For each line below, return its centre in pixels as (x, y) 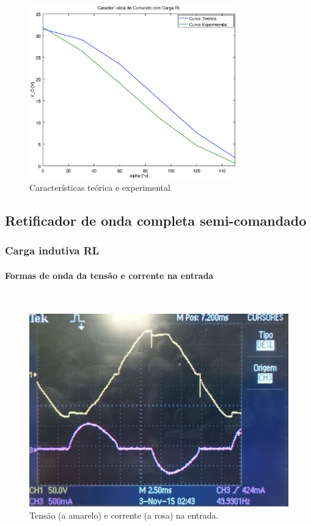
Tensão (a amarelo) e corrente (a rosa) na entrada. (124, 515)
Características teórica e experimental (100, 187)
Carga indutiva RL (52, 250)
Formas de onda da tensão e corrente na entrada (109, 275)
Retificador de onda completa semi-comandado (156, 220)
